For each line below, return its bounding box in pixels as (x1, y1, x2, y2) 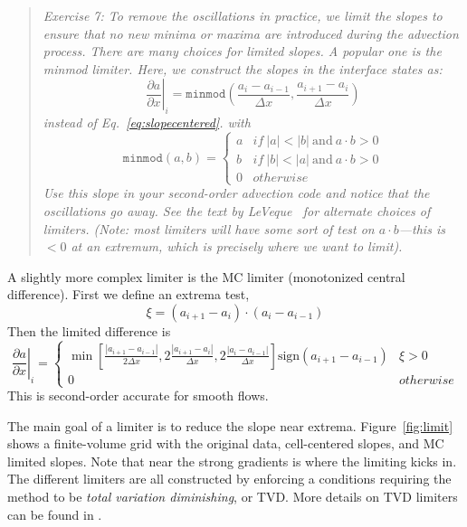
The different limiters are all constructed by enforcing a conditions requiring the (7, 469, 452, 488)
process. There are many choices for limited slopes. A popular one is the (43, 42, 442, 61)
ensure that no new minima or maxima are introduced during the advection (43, 24, 459, 42)
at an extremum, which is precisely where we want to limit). (71, 237, 403, 256)
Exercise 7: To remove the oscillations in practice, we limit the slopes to (43, 6, 443, 24)
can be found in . (7, 504, 102, 523)
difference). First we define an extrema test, (7, 285, 250, 304)
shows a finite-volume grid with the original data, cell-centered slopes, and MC (7, 434, 444, 453)
